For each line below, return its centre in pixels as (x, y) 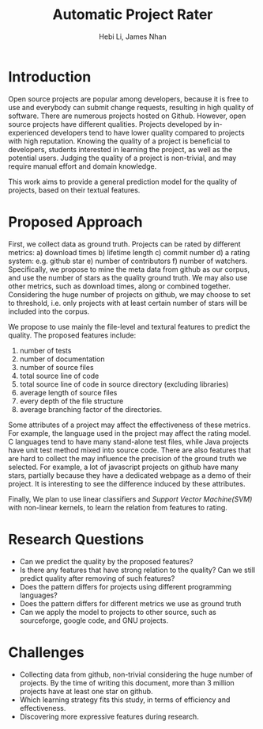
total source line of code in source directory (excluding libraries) (124, 384)
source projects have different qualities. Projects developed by (110, 124)
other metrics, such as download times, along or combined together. (119, 286)
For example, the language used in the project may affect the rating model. (130, 433)
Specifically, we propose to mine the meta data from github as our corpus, (129, 269)
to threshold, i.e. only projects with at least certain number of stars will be (128, 303)
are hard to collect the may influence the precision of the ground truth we (128, 458)
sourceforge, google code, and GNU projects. (94, 620)
